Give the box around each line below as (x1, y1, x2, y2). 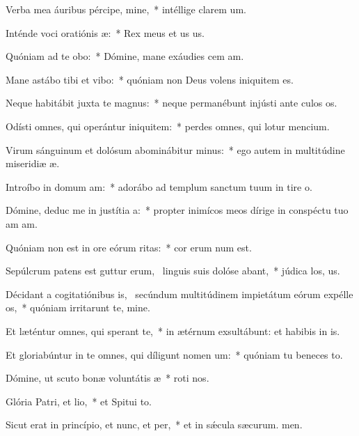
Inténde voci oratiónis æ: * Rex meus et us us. (6, 25, 205, 40)
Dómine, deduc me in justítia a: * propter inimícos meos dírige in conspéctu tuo (6, 203, 349, 217)
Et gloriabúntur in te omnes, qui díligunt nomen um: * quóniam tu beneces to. (6, 347, 343, 361)
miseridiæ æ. (6, 156, 60, 171)
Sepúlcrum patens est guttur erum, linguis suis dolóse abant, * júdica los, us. (6, 263, 340, 278)
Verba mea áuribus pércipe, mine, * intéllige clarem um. (6, 2, 246, 16)
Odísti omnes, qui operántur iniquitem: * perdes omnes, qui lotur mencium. (6, 118, 330, 133)
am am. (6, 216, 38, 231)
